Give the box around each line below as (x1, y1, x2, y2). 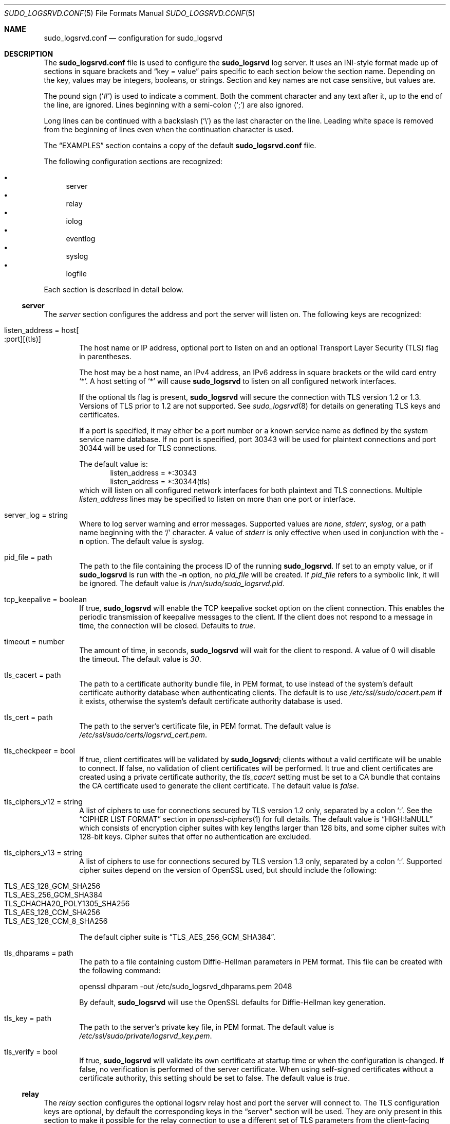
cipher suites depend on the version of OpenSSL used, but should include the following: (79, 866, 377, 874)
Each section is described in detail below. (44, 285, 184, 294)
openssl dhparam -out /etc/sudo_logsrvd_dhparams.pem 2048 (79, 982, 292, 991)
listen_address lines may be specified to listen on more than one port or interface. (79, 495, 356, 503)
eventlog (66, 234, 96, 243)
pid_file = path (4, 553, 52, 561)
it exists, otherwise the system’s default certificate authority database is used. (79, 697, 343, 706)
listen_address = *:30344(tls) (110, 477, 210, 486)
